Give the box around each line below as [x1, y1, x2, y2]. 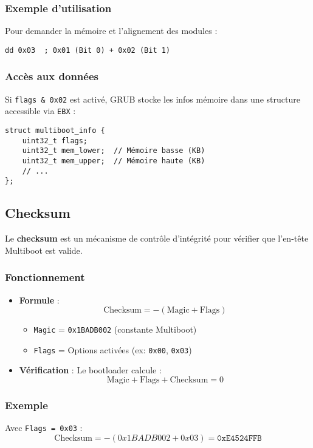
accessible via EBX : [5, 104, 76, 117]
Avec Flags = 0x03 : [5, 421, 83, 434]
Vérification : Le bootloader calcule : [19, 364, 162, 376]
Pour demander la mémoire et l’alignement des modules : [5, 24, 218, 37]
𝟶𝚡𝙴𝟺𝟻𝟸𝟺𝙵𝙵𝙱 [217, 433, 262, 443]
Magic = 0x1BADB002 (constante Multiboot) [33, 323, 197, 336]
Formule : [19, 293, 60, 306]
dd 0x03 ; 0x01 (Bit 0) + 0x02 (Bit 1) [5, 46, 171, 55]
